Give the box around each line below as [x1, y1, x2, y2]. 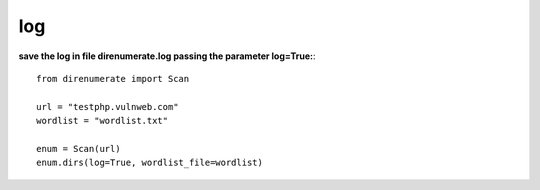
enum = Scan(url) [36, 143, 121, 154]
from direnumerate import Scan [36, 73, 190, 84]
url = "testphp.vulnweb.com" [36, 101, 179, 112]
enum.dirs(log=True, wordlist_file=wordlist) [36, 157, 264, 169]
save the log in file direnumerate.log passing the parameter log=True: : [18, 50, 316, 62]
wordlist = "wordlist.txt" [36, 115, 169, 127]
